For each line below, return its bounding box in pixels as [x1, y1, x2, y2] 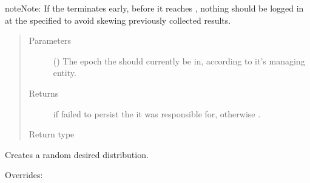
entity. [53, 66, 76, 79]
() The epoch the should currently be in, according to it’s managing [53, 54, 305, 67]
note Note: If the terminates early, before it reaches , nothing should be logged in [5, 2, 304, 14]
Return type [29, 128, 75, 140]
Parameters [29, 34, 71, 47]
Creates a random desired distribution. [5, 148, 149, 161]
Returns [29, 86, 59, 99]
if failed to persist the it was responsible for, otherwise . [53, 107, 261, 120]
